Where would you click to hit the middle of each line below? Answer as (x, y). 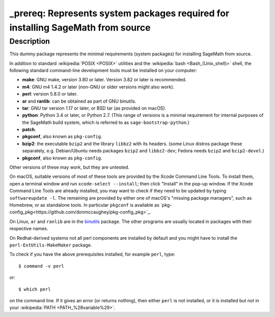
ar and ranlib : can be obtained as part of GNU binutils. (79, 101)
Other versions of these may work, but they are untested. (69, 167)
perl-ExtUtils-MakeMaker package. (51, 245)
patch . (29, 130)
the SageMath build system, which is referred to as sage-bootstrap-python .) (106, 122)
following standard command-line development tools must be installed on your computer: (103, 70)
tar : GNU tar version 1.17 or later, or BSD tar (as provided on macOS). (94, 108)
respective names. (29, 229)
